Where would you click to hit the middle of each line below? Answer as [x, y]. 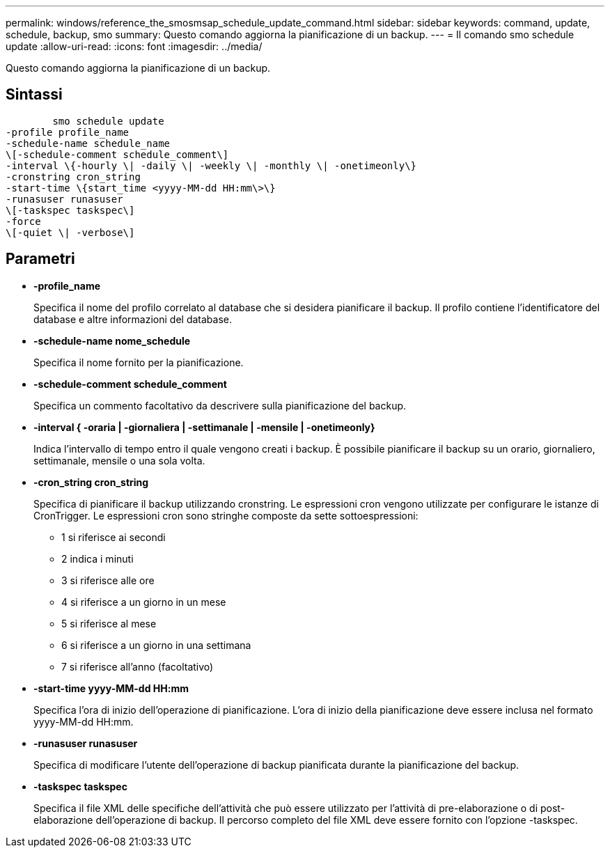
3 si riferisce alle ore [108, 580]
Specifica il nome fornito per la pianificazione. [139, 362]
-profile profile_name [68, 132]
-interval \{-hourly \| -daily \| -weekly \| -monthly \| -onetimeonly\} [211, 165]
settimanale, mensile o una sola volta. [119, 460]
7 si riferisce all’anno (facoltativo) [138, 666]
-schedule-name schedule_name [88, 143]
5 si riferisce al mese [109, 623]
